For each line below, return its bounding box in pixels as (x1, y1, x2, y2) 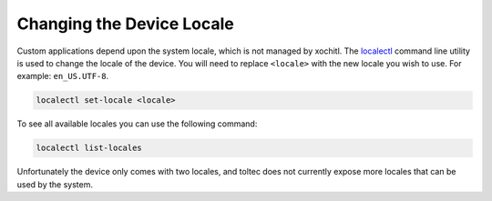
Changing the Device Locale (16, 14, 234, 34)
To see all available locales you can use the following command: (16, 118, 258, 129)
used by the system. (16, 178, 93, 190)
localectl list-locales (36, 143, 143, 154)
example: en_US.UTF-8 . (16, 71, 109, 82)
